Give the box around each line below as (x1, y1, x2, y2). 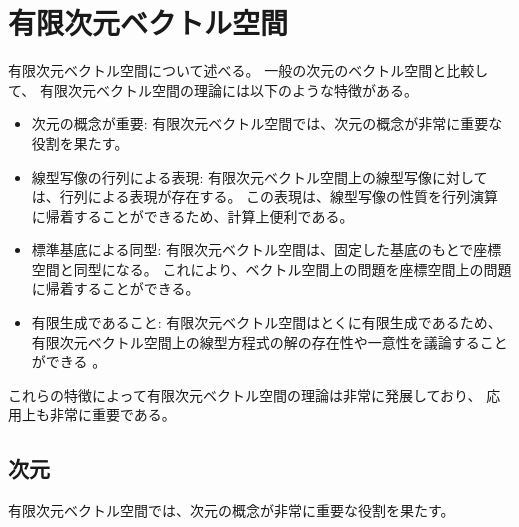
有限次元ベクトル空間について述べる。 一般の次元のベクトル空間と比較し (8, 60, 489, 81)
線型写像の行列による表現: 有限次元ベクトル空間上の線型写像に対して (31, 166, 488, 187)
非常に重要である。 (49, 404, 176, 425)
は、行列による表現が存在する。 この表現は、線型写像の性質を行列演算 (31, 186, 499, 207)
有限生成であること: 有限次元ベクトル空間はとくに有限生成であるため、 (31, 312, 502, 333)
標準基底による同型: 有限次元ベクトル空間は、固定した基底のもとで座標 (31, 239, 502, 260)
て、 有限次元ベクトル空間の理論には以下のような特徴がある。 (8, 79, 418, 100)
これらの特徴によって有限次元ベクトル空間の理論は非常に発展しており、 (8, 384, 482, 405)
